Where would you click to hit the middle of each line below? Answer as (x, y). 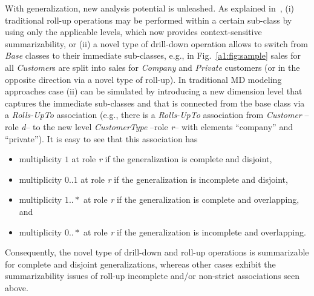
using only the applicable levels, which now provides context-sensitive (133, 32)
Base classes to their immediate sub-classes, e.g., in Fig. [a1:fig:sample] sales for (153, 55)
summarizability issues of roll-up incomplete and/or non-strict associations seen (152, 276)
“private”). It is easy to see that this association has (101, 138)
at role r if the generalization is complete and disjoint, (172, 159)
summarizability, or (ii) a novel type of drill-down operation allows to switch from (156, 43)
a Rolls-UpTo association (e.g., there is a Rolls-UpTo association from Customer (153, 115)
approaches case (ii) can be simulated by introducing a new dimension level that (154, 91)
